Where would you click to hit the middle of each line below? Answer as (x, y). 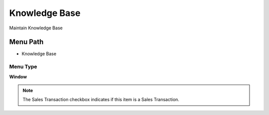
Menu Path (26, 42)
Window (18, 77)
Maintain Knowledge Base (36, 28)
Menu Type (23, 67)
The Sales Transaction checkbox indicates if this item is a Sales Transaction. (101, 100)
